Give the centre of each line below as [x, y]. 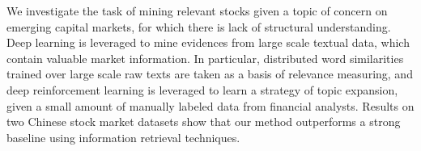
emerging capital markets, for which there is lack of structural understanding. [199, 26]
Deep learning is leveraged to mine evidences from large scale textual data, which [208, 42]
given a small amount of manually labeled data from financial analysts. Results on [210, 105]
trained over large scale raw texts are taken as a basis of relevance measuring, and [210, 74]
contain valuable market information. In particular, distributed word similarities [205, 58]
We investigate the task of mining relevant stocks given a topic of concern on [197, 10]
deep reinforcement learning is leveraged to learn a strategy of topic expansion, [202, 89]
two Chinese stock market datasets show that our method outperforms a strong [204, 122]
